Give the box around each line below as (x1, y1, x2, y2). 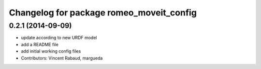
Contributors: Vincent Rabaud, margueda (21, 55, 103, 61)
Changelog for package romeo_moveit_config (9, 7, 197, 18)
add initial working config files (21, 48, 81, 54)
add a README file (21, 41, 59, 47)
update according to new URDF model (21, 35, 97, 41)
